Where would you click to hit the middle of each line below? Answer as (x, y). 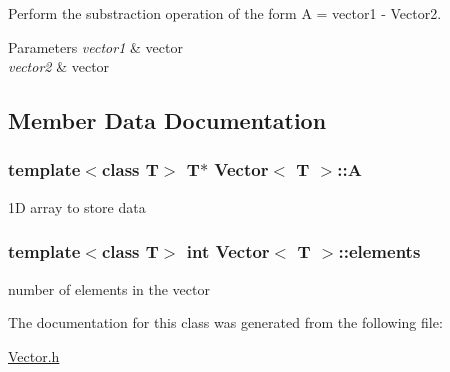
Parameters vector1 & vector (95, 46)
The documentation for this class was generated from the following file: (225, 322)
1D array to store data (77, 206)
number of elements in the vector (109, 288)
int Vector (228, 251)
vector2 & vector (59, 66)
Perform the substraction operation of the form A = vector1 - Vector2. (225, 13)
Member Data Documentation (167, 120)
